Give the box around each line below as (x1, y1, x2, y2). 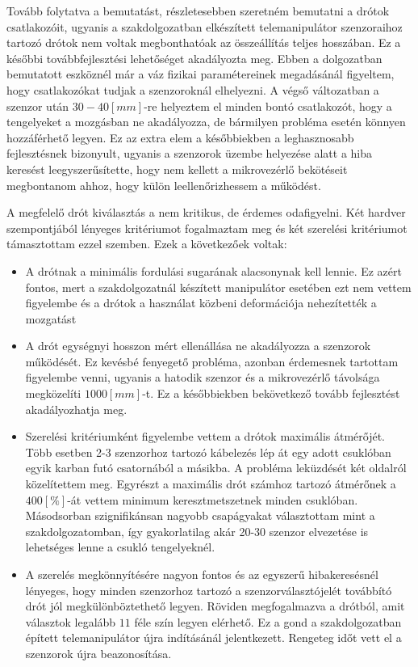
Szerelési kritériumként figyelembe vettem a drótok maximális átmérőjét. (25, 428, 385, 445)
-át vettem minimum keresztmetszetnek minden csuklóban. (67, 491, 358, 508)
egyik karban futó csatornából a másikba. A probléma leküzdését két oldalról (25, 459, 407, 476)
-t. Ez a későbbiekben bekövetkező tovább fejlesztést (142, 385, 400, 402)
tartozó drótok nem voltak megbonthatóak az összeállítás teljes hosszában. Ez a (6, 34, 401, 51)
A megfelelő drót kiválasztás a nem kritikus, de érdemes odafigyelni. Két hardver (6, 204, 406, 221)
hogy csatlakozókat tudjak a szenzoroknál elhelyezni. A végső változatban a (6, 81, 379, 98)
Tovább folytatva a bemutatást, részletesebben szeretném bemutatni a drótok (6, 2, 390, 19)
